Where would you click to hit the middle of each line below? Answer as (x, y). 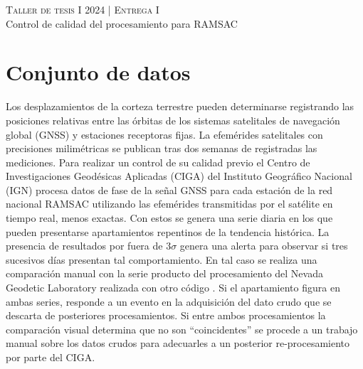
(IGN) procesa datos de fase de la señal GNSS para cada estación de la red (169, 189)
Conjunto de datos (98, 72)
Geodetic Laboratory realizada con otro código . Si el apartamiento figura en (173, 288)
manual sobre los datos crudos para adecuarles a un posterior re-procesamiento (178, 343)
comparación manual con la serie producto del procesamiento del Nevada (164, 273)
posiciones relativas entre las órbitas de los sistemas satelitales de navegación (173, 120)
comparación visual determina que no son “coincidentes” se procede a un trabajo (182, 329)
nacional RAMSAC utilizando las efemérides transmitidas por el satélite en (169, 204)
